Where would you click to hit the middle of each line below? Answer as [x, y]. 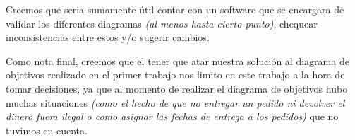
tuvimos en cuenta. [47, 130]
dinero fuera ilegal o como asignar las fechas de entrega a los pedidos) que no [172, 116]
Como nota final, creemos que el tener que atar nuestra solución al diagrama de [177, 60]
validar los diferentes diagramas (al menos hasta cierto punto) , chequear [162, 23]
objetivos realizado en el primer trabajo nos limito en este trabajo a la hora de [175, 75]
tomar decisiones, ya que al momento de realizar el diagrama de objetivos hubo [177, 88]
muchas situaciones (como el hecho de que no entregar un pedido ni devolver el [175, 102]
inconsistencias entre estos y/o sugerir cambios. [108, 37]
